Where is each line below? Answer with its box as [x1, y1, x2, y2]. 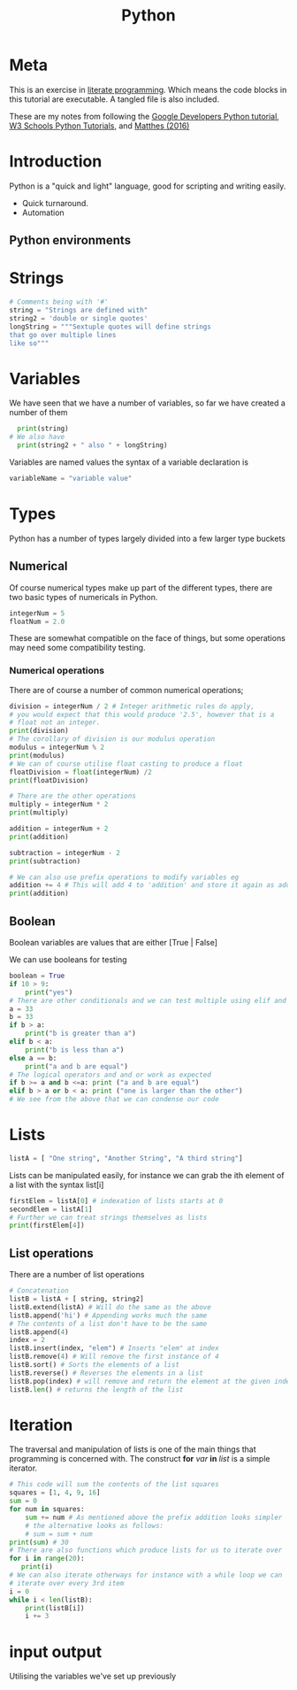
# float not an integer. [9, 718, 101, 727]
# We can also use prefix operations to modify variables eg [9, 873, 240, 882]
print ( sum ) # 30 [9, 1538, 69, 1547]
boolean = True [9, 971, 65, 980]
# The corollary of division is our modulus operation [9, 735, 216, 744]
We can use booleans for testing [9, 954, 127, 965]
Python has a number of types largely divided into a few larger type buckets [9, 533, 286, 544]
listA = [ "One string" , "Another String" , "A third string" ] [9, 1154, 243, 1162]
